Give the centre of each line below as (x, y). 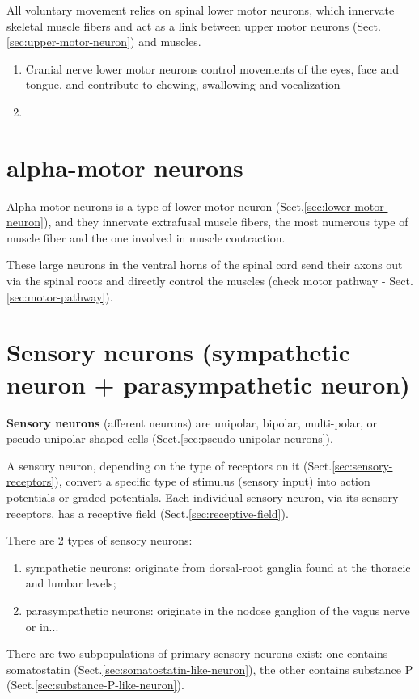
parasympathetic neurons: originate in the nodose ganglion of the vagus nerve (218, 610)
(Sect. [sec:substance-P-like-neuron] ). (95, 685)
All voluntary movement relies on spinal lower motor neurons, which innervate (201, 10)
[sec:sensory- (362, 465)
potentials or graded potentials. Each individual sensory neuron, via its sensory (203, 497)
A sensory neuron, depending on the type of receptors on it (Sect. (169, 465)
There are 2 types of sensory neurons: (99, 540)
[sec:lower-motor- (346, 206)
